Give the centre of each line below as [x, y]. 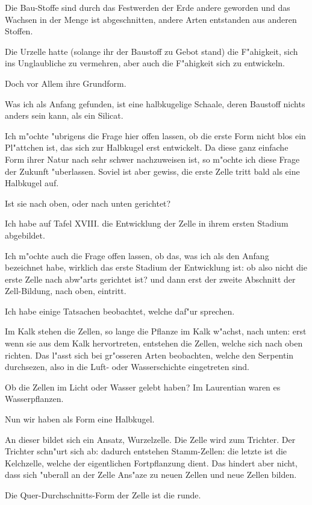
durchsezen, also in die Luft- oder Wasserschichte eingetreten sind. [127, 367]
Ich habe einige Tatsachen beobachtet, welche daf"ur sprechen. [120, 311]
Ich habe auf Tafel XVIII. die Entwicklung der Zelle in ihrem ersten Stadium [147, 223]
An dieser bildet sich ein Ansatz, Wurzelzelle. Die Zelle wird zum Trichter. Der [150, 439]
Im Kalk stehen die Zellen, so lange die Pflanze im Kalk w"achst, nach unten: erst [156, 331]
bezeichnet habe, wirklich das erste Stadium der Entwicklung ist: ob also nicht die [156, 267]
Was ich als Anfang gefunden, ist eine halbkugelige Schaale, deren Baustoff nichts [155, 103]
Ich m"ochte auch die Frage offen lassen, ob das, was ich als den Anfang [137, 255]
